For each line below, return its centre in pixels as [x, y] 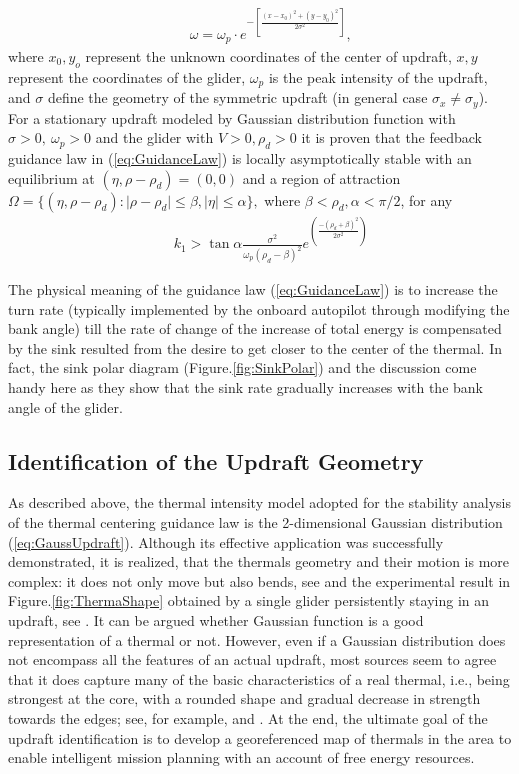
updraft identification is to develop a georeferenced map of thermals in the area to [260, 737]
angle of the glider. [65, 406]
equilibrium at [51, 177]
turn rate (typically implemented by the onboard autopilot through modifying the [259, 308]
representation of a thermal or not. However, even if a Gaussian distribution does [257, 639]
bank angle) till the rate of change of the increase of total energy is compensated [255, 328]
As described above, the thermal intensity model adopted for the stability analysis [260, 502]
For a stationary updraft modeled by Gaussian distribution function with [232, 117]
